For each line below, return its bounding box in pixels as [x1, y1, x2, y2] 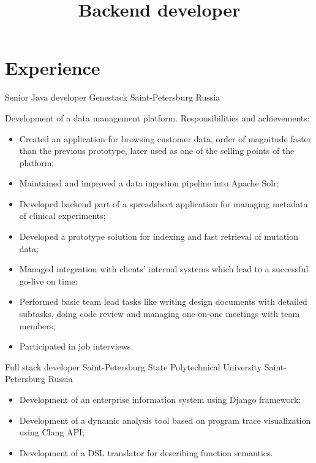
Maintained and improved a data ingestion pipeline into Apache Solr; [19, 177, 279, 189]
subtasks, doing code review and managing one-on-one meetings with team [19, 307, 300, 320]
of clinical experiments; [19, 209, 106, 222]
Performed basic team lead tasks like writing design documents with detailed [19, 295, 307, 308]
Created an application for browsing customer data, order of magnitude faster [19, 132, 312, 145]
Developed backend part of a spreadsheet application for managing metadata [19, 197, 308, 210]
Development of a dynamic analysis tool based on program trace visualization [19, 413, 311, 426]
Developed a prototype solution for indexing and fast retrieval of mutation [19, 230, 298, 243]
